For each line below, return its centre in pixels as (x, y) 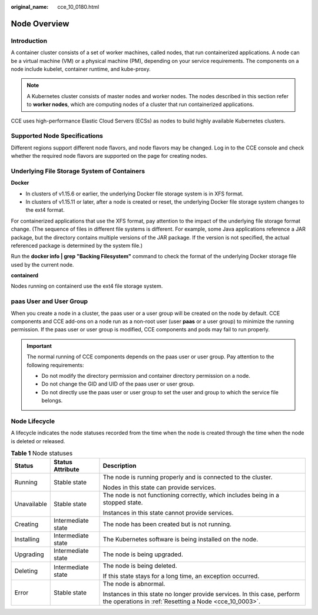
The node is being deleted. (140, 566)
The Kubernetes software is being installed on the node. (180, 540)
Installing (27, 540)
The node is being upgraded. (143, 554)
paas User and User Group (49, 301)
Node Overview (40, 24)
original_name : (30, 7)
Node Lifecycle (33, 421)
